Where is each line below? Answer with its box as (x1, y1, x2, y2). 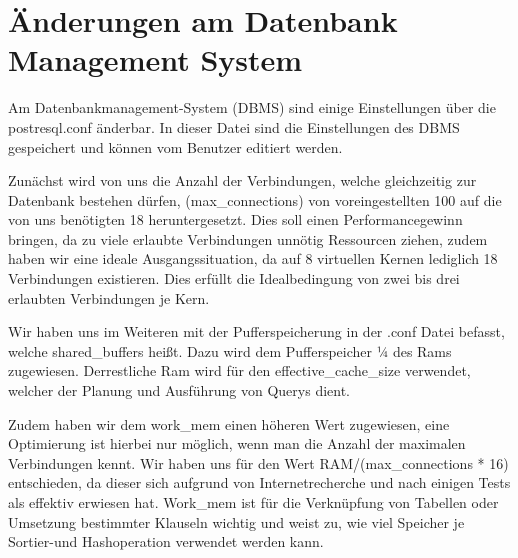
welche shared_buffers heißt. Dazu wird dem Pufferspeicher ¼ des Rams (8, 340, 452, 361)
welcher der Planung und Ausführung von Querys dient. (8, 380, 351, 401)
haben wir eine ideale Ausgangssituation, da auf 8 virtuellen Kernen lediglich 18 (8, 248, 498, 269)
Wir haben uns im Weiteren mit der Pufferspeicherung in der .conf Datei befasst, (8, 321, 505, 342)
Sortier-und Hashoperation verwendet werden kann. (8, 531, 324, 552)
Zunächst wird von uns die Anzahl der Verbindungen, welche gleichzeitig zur (8, 170, 477, 191)
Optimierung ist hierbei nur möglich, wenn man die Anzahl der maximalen (8, 433, 466, 454)
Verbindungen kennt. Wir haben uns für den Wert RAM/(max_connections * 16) (8, 452, 509, 473)
